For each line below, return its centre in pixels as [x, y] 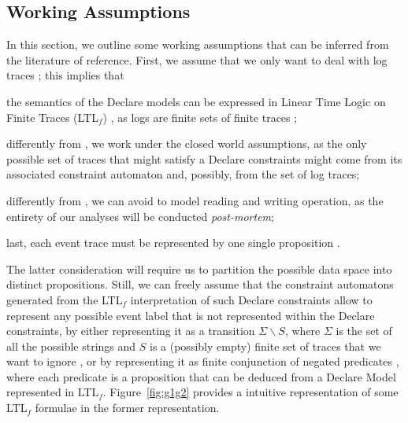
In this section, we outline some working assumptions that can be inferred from [198, 44]
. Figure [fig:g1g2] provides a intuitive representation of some [250, 392]
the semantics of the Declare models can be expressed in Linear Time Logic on [196, 101]
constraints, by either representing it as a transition [131, 331]
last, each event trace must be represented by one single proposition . [173, 243]
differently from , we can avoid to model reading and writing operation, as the [195, 200]
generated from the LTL [65, 299]
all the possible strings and [71, 346]
